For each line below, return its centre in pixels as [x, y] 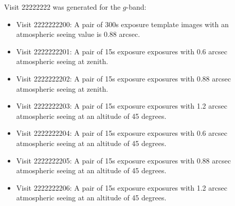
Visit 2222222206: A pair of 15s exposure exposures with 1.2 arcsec [122, 187]
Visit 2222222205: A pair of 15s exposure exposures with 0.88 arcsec [123, 160]
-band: [136, 7]
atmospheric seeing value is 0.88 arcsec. [78, 34]
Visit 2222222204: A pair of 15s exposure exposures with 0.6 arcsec [122, 133]
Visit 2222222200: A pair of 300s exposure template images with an [122, 24]
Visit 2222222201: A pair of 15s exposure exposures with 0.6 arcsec [122, 51]
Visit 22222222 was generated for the [62, 7]
